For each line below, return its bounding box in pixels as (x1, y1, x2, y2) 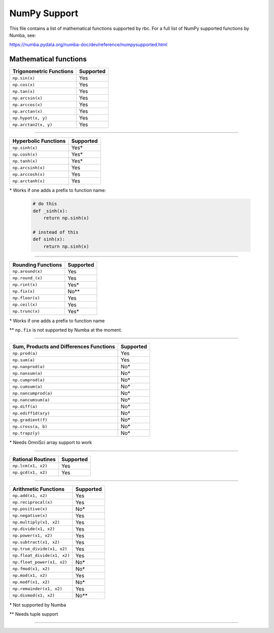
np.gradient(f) (12, 417, 48, 423)
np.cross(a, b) (12, 424, 48, 429)
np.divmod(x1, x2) (12, 593, 55, 598)
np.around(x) (12, 269, 43, 274)
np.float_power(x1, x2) (12, 560, 67, 565)
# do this (32, 201, 57, 207)
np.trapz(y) (12, 430, 40, 436)
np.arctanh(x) (12, 178, 45, 183)
